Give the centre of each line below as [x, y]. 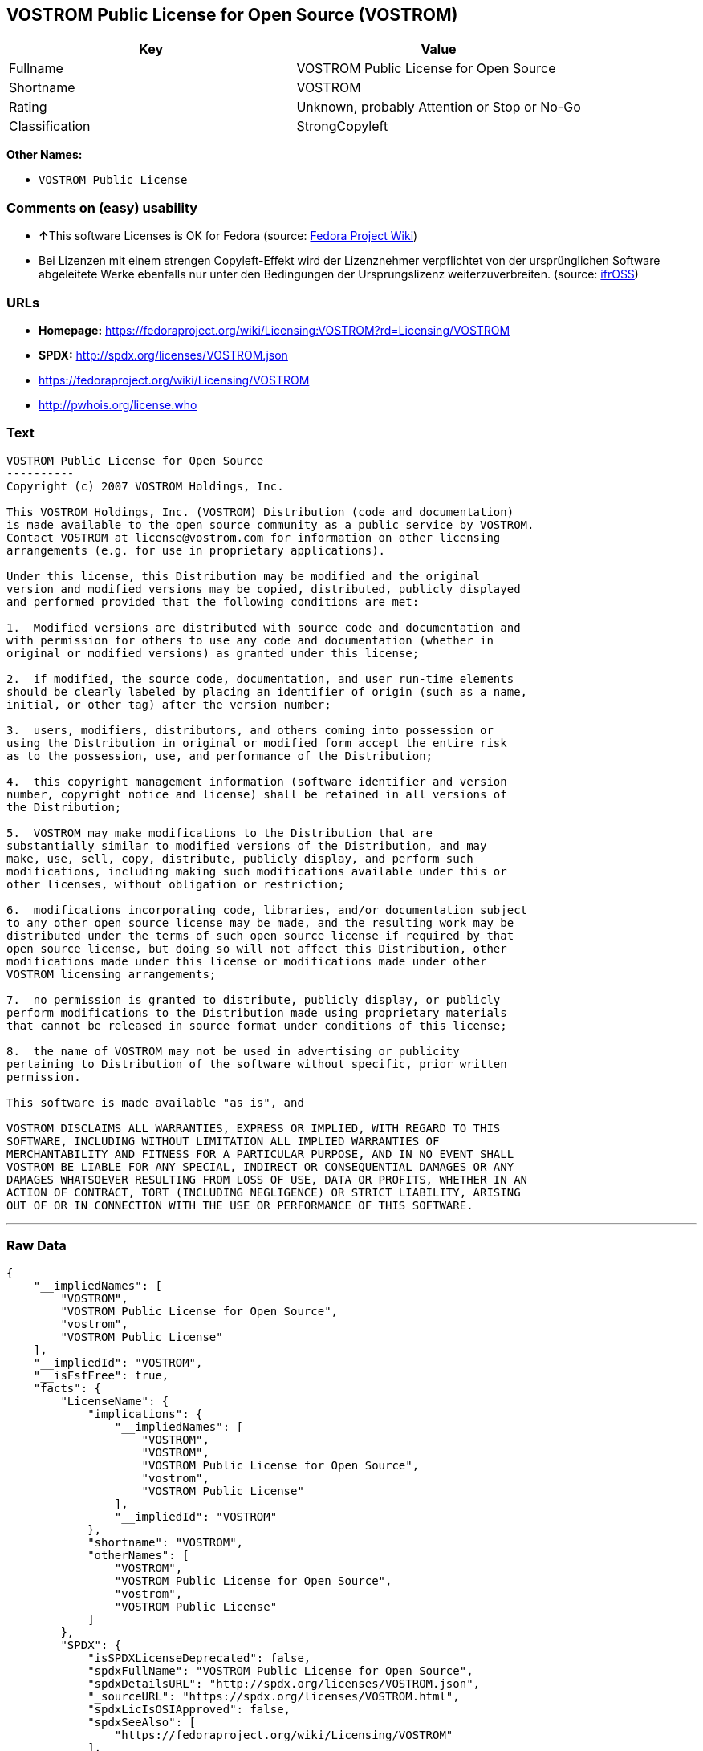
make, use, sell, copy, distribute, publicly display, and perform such [240, 858]
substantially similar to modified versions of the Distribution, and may [247, 845]
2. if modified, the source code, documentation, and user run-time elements [260, 678]
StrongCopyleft [342, 126]
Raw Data [37, 1246]
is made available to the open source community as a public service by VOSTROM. [270, 524]
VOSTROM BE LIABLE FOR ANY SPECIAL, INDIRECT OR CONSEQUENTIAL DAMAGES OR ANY [260, 1166]
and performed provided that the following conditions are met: [213, 601]
